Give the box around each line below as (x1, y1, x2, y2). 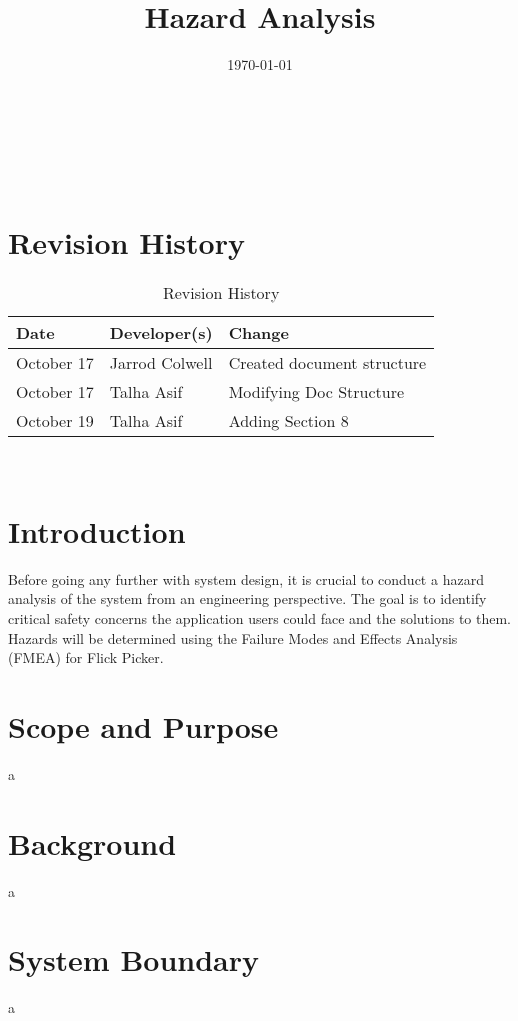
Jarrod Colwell (109, 351, 213, 375)
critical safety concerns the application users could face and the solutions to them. (8, 607, 512, 628)
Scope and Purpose (8, 705, 279, 746)
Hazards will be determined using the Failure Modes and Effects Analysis (8, 627, 458, 648)
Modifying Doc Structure (228, 380, 405, 404)
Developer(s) (109, 321, 213, 345)
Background (8, 822, 177, 863)
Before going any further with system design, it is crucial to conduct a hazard (8, 568, 484, 589)
